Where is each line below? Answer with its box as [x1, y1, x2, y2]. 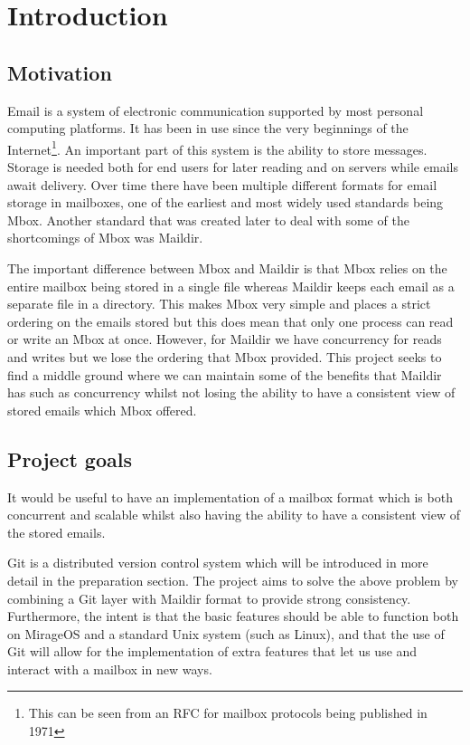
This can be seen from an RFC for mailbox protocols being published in [28, 703, 428, 722]
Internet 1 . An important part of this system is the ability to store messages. [7, 137, 428, 158]
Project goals [7, 444, 132, 473]
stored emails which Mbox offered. [7, 400, 197, 419]
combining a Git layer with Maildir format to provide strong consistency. [7, 588, 411, 607]
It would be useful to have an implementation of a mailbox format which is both [7, 487, 453, 506]
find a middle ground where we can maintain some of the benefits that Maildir [7, 365, 442, 384]
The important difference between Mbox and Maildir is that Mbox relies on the [7, 258, 447, 277]
